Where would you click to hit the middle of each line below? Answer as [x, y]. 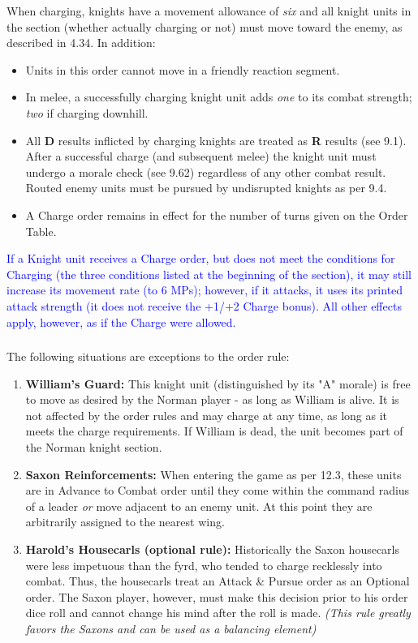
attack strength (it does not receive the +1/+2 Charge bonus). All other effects [204, 305]
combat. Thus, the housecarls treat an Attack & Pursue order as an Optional [218, 581]
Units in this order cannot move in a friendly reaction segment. [183, 69]
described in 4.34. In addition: [81, 43]
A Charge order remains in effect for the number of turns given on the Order [217, 214]
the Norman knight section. [94, 446]
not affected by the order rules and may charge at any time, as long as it [207, 415]
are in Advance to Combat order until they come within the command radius [218, 490]
